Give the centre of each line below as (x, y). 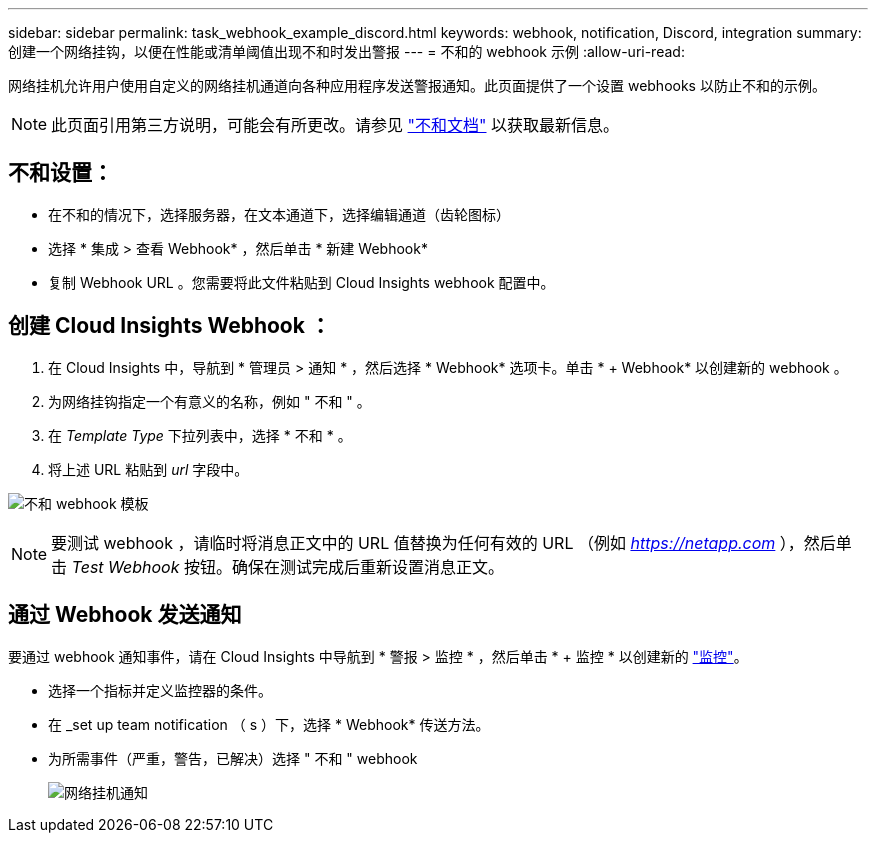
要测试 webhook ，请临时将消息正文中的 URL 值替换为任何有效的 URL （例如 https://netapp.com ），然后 (443, 542)
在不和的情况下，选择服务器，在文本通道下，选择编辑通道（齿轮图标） (279, 214)
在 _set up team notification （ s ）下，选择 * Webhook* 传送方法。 (269, 724)
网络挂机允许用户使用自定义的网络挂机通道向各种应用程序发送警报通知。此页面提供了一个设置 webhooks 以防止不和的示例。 (417, 85)
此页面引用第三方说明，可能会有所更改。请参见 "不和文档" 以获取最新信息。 (335, 125)
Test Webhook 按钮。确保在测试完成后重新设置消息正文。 (288, 566)
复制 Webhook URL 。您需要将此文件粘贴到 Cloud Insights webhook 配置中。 (301, 282)
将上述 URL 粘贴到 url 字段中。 (148, 469)
